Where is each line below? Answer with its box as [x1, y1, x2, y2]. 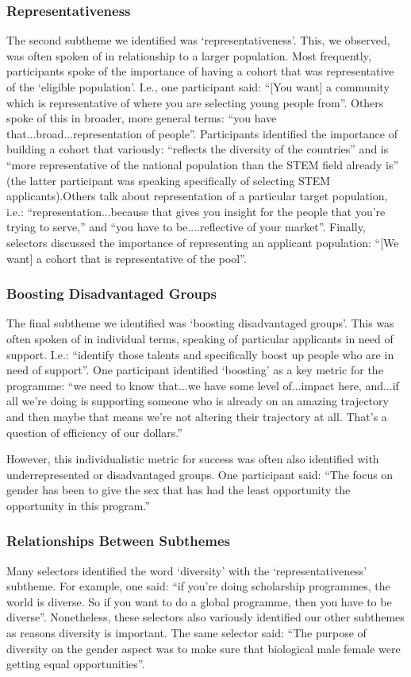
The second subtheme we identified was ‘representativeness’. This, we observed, [6, 32, 390, 48]
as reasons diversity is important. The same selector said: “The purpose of [6, 625, 367, 641]
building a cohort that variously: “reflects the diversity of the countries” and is [6, 141, 389, 157]
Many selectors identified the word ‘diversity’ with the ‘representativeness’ [6, 562, 367, 578]
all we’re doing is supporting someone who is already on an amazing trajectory [6, 393, 389, 409]
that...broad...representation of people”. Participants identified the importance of [6, 125, 398, 141]
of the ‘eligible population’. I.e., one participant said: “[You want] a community [6, 79, 390, 95]
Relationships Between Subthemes [6, 531, 231, 551]
